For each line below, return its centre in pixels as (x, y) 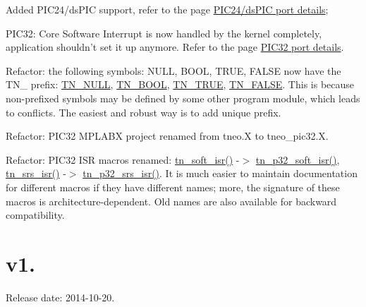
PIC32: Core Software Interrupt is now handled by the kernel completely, (164, 33)
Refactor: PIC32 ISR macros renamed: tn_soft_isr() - (123, 159)
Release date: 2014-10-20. (60, 297)
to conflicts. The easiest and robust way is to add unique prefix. (144, 112)
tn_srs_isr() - (36, 173)
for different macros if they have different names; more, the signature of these (173, 187)
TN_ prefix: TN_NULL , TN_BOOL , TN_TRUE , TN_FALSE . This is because (180, 84)
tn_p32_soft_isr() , (298, 159)
